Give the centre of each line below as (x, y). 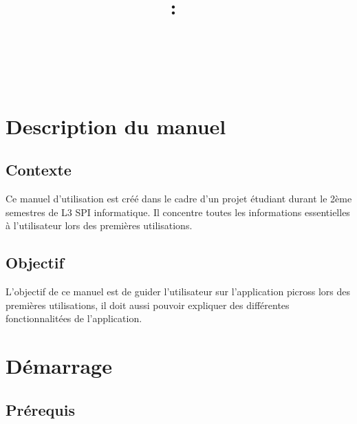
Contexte (39, 170)
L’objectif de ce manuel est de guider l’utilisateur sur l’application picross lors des (178, 291)
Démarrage (59, 366)
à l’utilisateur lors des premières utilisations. (99, 225)
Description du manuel (116, 126)
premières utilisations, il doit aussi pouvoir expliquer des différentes (148, 305)
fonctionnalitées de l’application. (74, 318)
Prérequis (40, 409)
